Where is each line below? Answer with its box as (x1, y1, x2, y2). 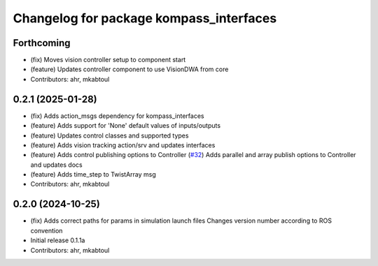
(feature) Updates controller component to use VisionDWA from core (30, 65, 229, 73)
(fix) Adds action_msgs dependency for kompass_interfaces (30, 112, 204, 120)
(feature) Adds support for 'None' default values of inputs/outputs (30, 121, 220, 130)
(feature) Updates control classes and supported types (30, 131, 189, 140)
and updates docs (30, 161, 83, 169)
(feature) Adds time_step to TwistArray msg (30, 170, 157, 179)
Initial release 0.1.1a (30, 236, 85, 244)
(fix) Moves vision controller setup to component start (30, 56, 186, 64)
